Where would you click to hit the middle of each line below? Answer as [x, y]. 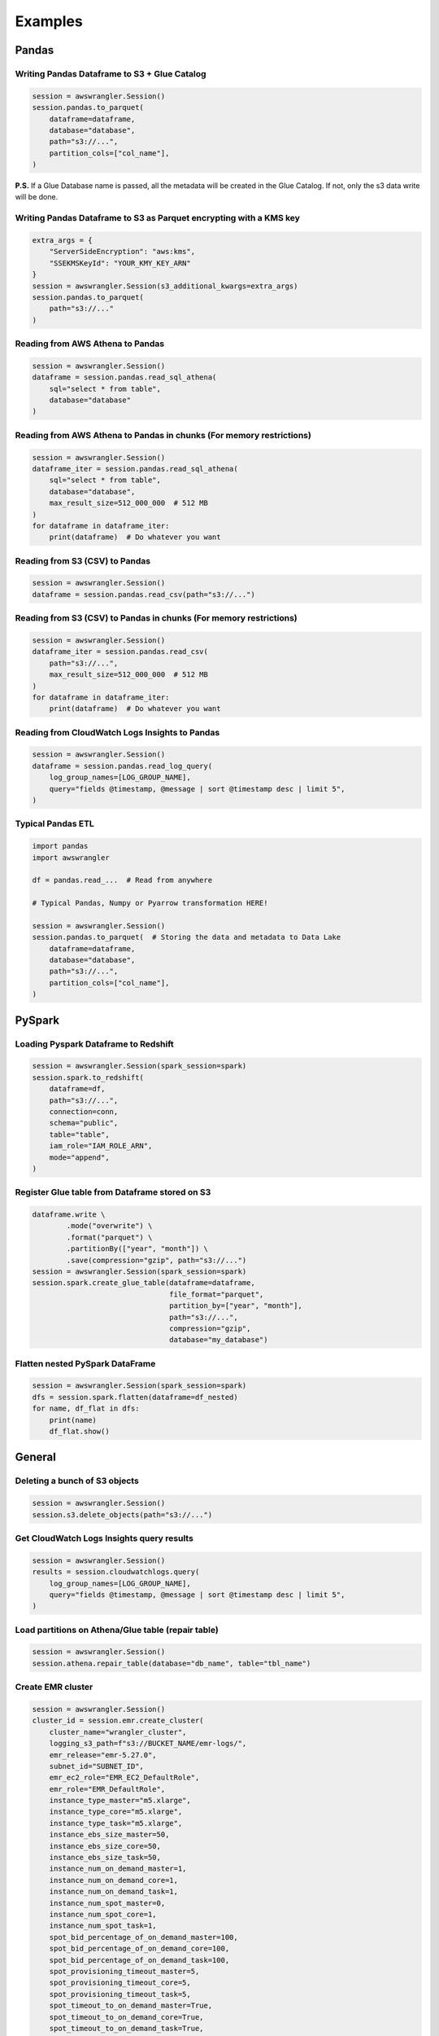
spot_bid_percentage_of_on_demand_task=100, [139, 1960]
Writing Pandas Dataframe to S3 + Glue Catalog [111, 73]
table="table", [79, 1134]
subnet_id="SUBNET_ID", [96, 1766]
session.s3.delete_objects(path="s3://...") [122, 1514]
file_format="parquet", [217, 1294]
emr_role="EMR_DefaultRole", [107, 1789]
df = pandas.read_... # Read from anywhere [122, 880]
